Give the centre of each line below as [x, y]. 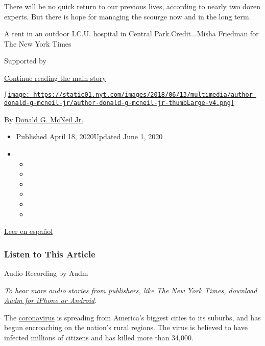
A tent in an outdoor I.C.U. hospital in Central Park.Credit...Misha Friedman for [131, 34]
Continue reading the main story [55, 78]
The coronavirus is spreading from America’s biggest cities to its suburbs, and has [132, 317]
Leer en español [29, 231]
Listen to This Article [50, 254]
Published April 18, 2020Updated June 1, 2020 [89, 136]
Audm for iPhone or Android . [51, 300]
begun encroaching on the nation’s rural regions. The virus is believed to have [126, 327]
